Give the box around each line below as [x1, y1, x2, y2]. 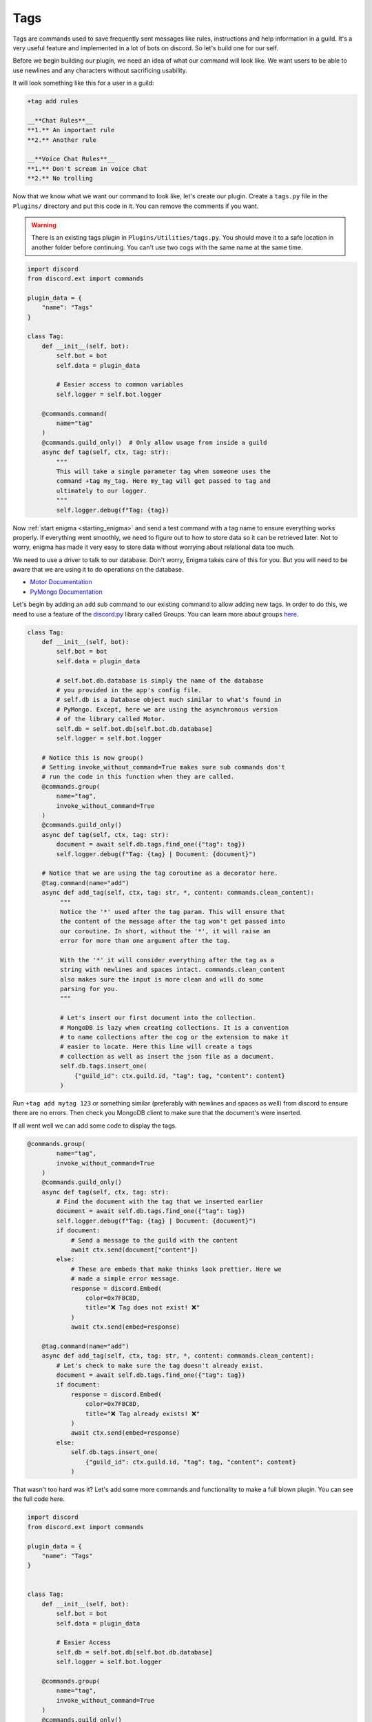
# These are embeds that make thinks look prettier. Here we [70, 1265, 282, 1273]
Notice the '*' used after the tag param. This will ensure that [59, 908, 286, 915]
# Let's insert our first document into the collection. [59, 1014, 256, 1022]
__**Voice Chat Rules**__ [27, 155, 115, 163]
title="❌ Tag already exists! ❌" [85, 1409, 200, 1418]
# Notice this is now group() [41, 754, 144, 761]
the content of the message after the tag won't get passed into [59, 917, 286, 926]
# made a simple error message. [70, 1275, 180, 1283]
